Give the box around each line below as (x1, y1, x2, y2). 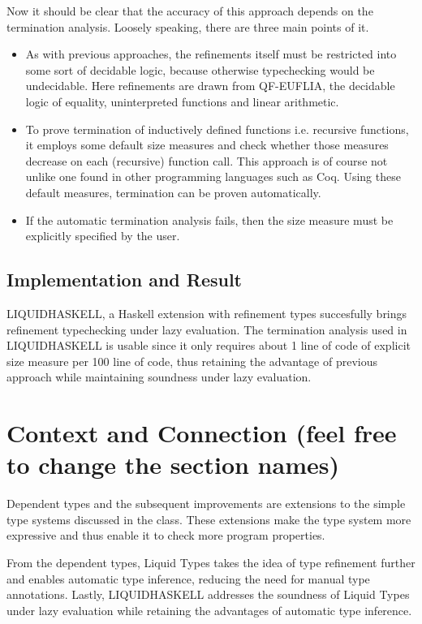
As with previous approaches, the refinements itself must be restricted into (25, 45, 397, 62)
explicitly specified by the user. (25, 227, 180, 244)
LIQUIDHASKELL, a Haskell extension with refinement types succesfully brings (6, 304, 407, 321)
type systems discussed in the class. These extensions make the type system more (6, 510, 411, 527)
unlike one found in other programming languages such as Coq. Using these (25, 168, 401, 185)
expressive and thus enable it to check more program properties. (6, 527, 325, 544)
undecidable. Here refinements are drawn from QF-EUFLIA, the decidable (25, 77, 395, 94)
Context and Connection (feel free (6, 416, 397, 450)
